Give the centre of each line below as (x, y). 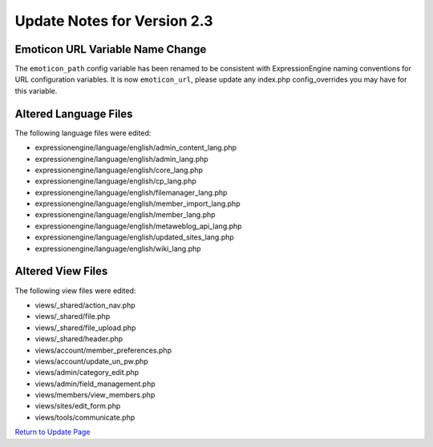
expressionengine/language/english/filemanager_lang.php (131, 192)
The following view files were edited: (75, 290)
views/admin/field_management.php (95, 384)
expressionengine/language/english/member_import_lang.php (138, 203)
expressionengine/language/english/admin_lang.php (121, 159)
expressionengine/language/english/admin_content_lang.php (136, 147)
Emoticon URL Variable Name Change (111, 49)
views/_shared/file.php (73, 316)
